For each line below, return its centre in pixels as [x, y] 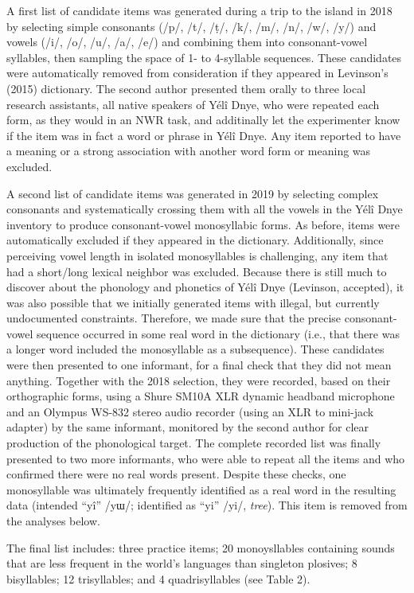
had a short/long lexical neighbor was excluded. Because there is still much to [197, 271]
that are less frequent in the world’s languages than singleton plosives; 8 [182, 563]
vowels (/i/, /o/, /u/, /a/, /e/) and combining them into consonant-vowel [187, 42]
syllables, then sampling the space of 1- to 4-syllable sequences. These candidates [204, 57]
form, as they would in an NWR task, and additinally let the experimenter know [203, 120]
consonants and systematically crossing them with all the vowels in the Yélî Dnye [205, 209]
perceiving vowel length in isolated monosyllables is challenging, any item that [197, 255]
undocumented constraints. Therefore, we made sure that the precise [174, 318]
